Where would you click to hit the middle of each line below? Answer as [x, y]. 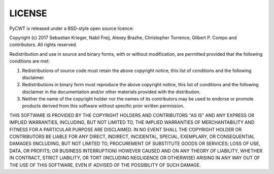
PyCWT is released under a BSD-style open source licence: [72, 28]
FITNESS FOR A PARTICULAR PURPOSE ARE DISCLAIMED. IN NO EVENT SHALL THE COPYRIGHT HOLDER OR [126, 129]
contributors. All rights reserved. [43, 45]
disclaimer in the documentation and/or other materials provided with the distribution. [111, 92]
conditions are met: [30, 61]
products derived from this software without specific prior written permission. [103, 106]
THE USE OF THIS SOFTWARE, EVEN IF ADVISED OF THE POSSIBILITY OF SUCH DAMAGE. [105, 165]
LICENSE [28, 13]
